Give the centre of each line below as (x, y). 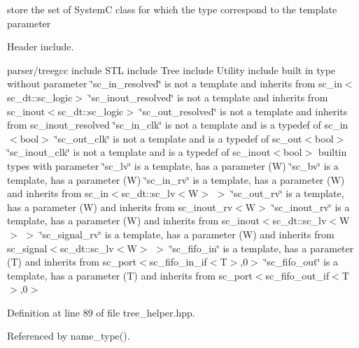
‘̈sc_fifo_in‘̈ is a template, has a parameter (262, 248)
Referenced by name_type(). (69, 336)
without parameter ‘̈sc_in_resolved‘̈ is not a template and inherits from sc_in (175, 84)
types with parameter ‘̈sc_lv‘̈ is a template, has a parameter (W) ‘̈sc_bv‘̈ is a (173, 165)
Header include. (41, 46)
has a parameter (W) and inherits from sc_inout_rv (120, 206)
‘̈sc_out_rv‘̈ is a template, (288, 193)
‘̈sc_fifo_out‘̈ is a (301, 262)
